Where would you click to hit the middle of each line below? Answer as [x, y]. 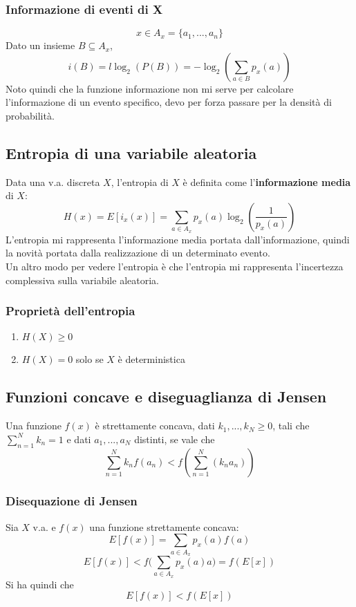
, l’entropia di [140, 181]
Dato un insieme [40, 45]
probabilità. [30, 115]
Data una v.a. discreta [53, 181]
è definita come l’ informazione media [267, 181]
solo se [90, 359]
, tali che [291, 426]
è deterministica [151, 359]
